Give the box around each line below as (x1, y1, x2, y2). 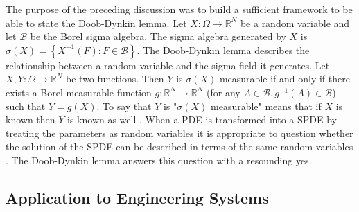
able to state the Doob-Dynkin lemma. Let (6, 15, 187, 30)
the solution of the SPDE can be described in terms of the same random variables (6, 139, 353, 154)
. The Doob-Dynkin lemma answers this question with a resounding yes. (6, 152, 312, 167)
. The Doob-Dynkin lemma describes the (137, 42, 310, 57)
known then (6, 112, 55, 127)
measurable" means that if (210, 98, 322, 113)
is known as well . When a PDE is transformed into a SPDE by (67, 112, 337, 127)
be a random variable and (240, 15, 350, 30)
